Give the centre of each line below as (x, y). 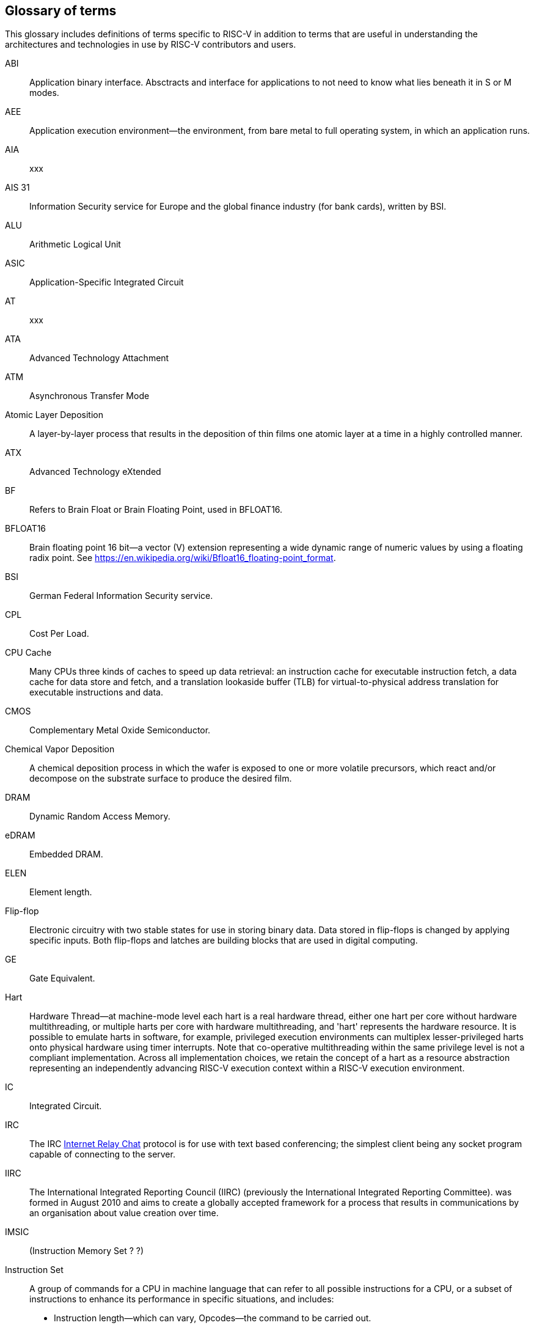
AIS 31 (17, 188)
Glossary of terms (61, 11)
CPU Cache (28, 653)
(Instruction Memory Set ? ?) (87, 1251)
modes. (44, 93)
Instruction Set (34, 1270)
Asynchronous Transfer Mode (90, 396)
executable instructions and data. (96, 692)
